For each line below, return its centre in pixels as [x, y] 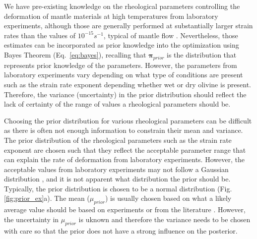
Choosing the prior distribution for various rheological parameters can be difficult [128, 120]
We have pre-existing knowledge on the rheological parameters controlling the [122, 6]
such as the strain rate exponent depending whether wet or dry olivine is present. [128, 84]
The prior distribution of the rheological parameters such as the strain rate [118, 140]
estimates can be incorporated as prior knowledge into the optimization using [122, 45]
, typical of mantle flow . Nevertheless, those [171, 35]
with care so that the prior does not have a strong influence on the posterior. [121, 230]
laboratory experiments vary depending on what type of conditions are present [124, 75]
